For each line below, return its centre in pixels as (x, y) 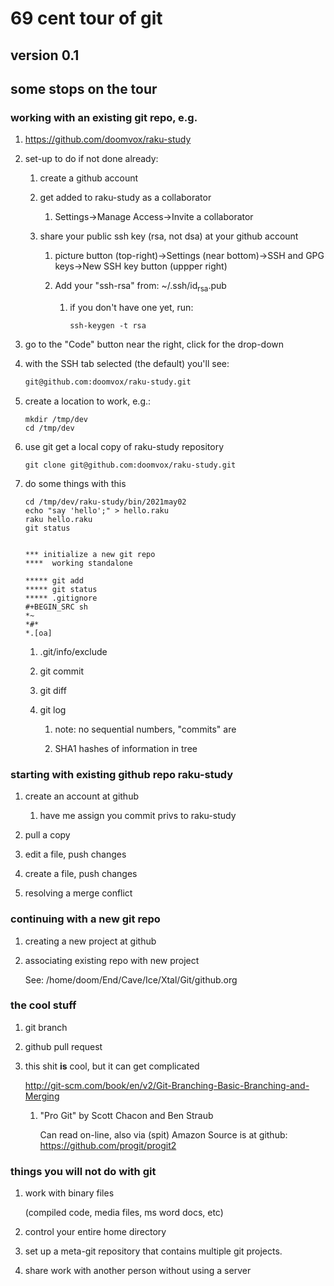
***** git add (54, 580)
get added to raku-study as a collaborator (125, 198)
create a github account (89, 178)
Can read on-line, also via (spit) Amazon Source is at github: (163, 1134)
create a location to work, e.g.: (88, 401)
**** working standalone (78, 563)
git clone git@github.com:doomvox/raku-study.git (130, 465)
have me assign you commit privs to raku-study (138, 816)
